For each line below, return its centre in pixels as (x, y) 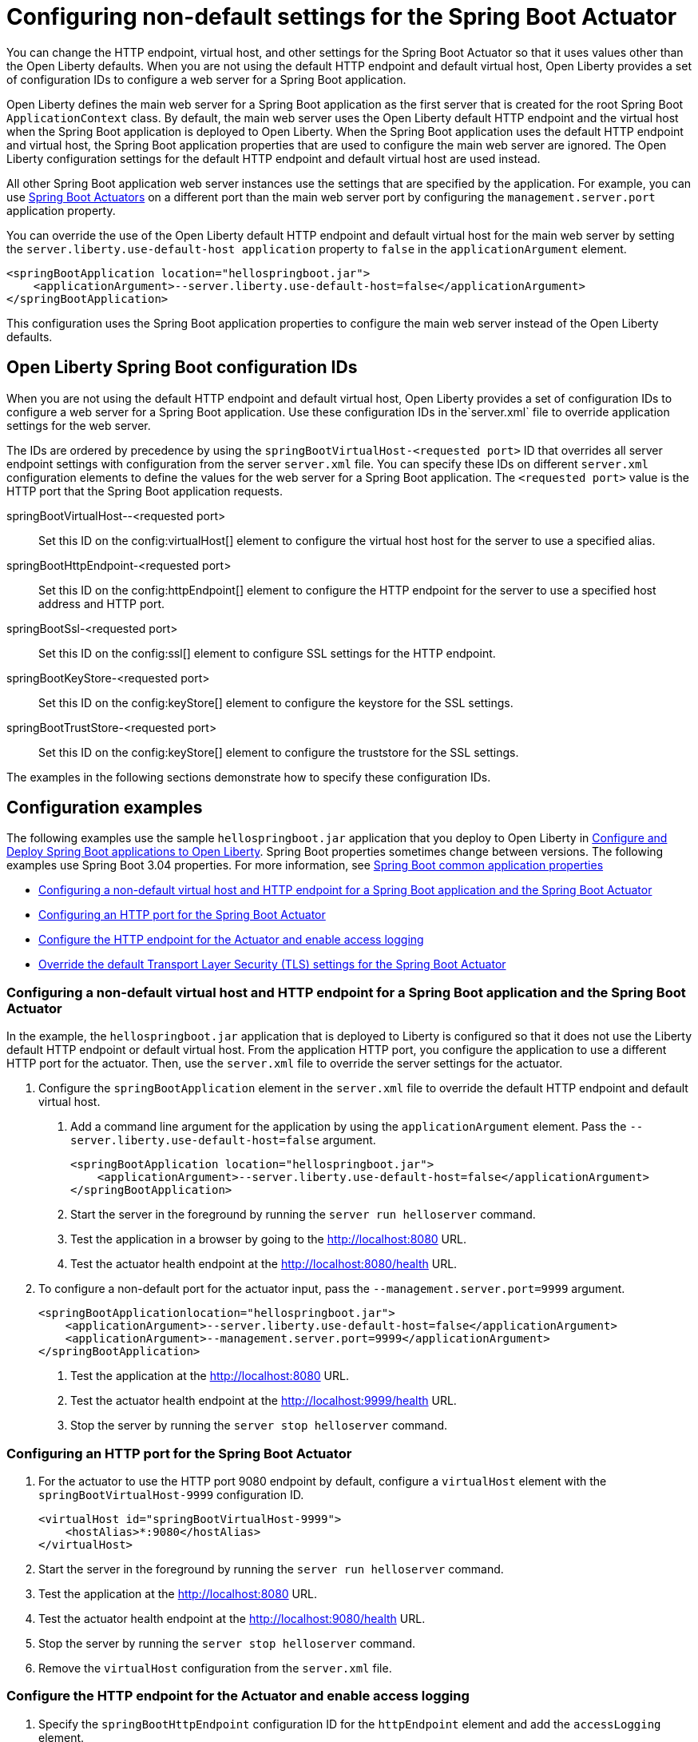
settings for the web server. (79, 425)
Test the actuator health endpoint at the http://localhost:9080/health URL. (232, 1618)
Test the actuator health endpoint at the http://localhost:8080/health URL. (264, 1264)
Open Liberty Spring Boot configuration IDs (182, 368)
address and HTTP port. (101, 603)
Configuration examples (105, 808)
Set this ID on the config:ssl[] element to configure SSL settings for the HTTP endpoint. (267, 653)
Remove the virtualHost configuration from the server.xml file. (215, 1668)
